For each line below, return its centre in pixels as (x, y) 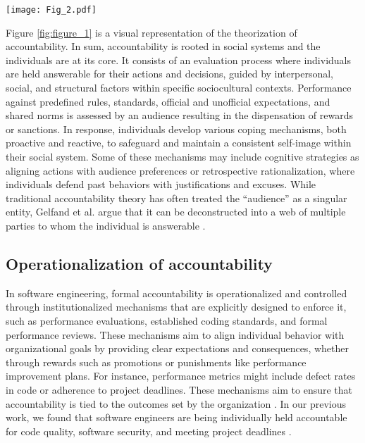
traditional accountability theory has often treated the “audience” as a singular (177, 198)
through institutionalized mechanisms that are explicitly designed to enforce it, (176, 307)
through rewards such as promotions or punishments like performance (156, 362)
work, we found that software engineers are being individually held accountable (177, 417)
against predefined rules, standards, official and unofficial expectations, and (168, 101)
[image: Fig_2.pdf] (51, 10)
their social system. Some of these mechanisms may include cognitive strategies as (182, 156)
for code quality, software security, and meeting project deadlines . (149, 431)
